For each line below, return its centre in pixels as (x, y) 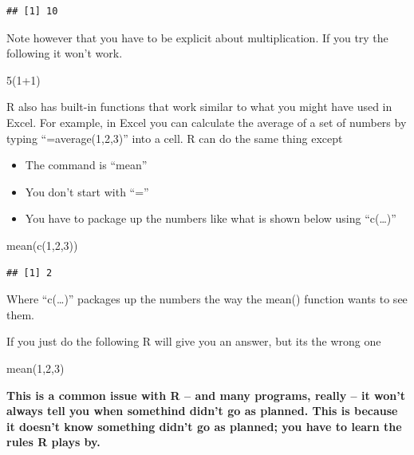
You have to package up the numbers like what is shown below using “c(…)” (211, 218)
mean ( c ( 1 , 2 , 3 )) (42, 245)
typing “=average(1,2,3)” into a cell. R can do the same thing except (175, 138)
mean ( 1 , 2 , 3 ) (35, 368)
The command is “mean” (86, 165)
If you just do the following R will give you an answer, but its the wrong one (194, 341)
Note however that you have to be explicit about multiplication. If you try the (197, 37)
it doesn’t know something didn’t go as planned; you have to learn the (204, 426)
